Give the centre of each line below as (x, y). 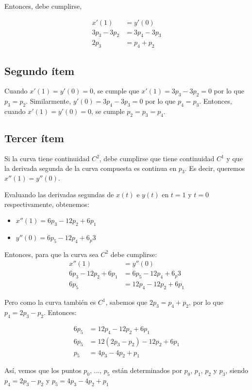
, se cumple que (116, 91)
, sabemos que (126, 302)
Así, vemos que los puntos (43, 370)
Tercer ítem (34, 138)
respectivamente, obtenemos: (47, 204)
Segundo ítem (40, 70)
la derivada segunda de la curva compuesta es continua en (91, 168)
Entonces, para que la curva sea (51, 254)
